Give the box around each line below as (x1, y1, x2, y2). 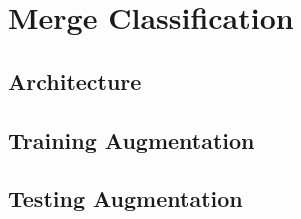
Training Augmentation (8, 124, 255, 155)
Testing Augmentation (8, 183, 243, 214)
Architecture (8, 65, 142, 96)
